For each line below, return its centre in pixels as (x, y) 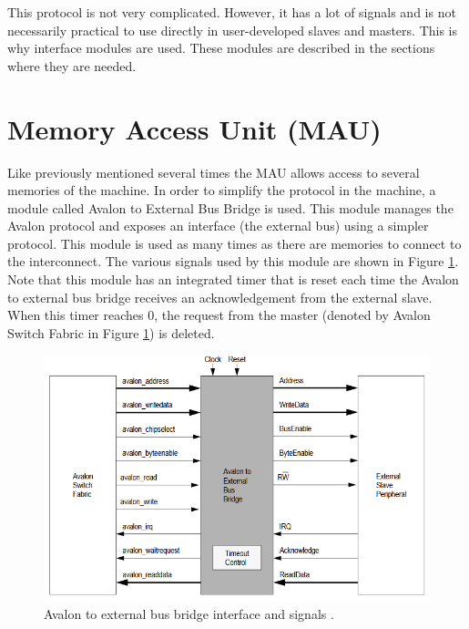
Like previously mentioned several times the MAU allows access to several (214, 172)
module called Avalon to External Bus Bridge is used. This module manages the (230, 207)
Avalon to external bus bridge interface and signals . (189, 614)
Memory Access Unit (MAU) (194, 128)
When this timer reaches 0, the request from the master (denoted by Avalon (219, 315)
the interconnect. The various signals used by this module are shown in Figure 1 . (233, 261)
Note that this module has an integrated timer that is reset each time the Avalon (233, 279)
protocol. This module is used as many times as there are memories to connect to (234, 243)
